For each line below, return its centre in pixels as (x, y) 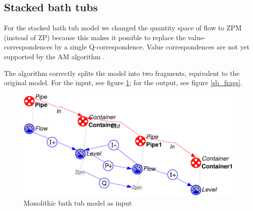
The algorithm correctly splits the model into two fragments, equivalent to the (122, 73)
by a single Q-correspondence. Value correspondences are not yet (152, 47)
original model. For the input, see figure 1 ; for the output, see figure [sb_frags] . (123, 82)
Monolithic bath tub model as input (78, 202)
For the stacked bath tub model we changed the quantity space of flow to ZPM (123, 28)
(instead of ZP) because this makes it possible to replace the (95, 37)
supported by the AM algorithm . (55, 56)
